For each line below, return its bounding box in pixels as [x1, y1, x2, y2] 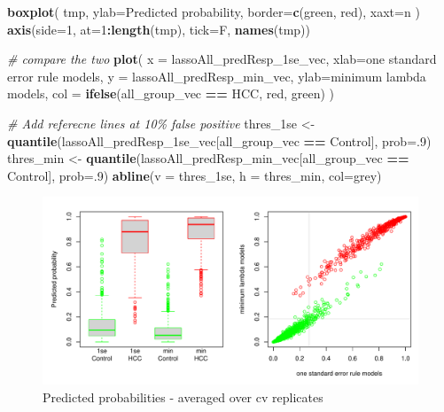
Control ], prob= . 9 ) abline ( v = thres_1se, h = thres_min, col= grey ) [7, 166, 382, 184]
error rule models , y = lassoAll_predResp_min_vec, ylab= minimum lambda [7, 66, 426, 85]
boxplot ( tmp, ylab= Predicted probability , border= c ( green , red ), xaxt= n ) [7, 3, 420, 20]
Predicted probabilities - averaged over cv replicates [43, 387, 323, 406]
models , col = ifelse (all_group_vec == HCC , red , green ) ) [7, 84, 335, 103]
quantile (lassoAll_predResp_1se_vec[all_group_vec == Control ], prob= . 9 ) [7, 131, 432, 150]
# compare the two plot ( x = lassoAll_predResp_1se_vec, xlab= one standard [7, 50, 437, 68]
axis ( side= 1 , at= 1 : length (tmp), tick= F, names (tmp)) [7, 19, 310, 38]
